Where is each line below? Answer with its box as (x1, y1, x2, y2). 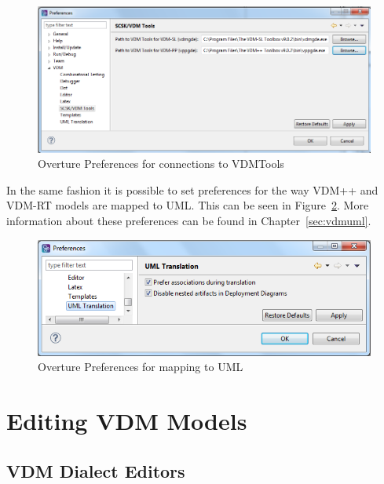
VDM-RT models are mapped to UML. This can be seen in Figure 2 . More (6, 197, 369, 213)
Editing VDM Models (6, 405, 247, 437)
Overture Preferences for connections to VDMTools (38, 155, 284, 172)
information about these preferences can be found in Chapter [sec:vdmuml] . (6, 213, 371, 229)
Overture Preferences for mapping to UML (38, 358, 243, 375)
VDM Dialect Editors (6, 458, 185, 482)
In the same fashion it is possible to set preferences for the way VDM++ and (6, 181, 379, 198)
